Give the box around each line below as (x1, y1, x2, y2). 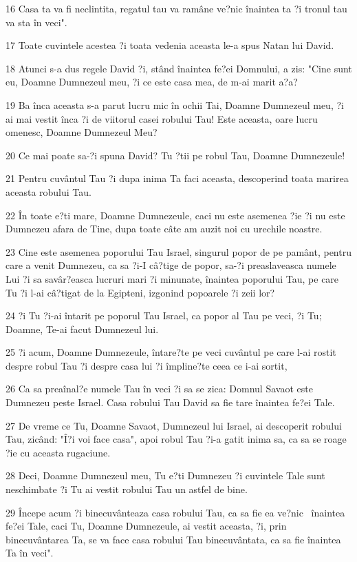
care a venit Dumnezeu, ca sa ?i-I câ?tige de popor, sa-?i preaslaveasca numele (6, 258, 336, 272)
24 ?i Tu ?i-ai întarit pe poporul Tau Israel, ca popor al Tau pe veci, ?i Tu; (6, 308, 322, 323)
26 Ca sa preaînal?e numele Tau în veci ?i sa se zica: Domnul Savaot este (6, 381, 313, 396)
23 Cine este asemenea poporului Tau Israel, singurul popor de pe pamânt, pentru (6, 244, 351, 259)
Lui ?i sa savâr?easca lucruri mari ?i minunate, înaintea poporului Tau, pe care (6, 271, 339, 285)
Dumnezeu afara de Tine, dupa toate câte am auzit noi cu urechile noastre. (6, 221, 323, 236)
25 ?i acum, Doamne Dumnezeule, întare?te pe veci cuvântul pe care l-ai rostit (6, 345, 336, 359)
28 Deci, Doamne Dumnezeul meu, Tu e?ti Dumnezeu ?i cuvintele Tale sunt (6, 468, 325, 483)
